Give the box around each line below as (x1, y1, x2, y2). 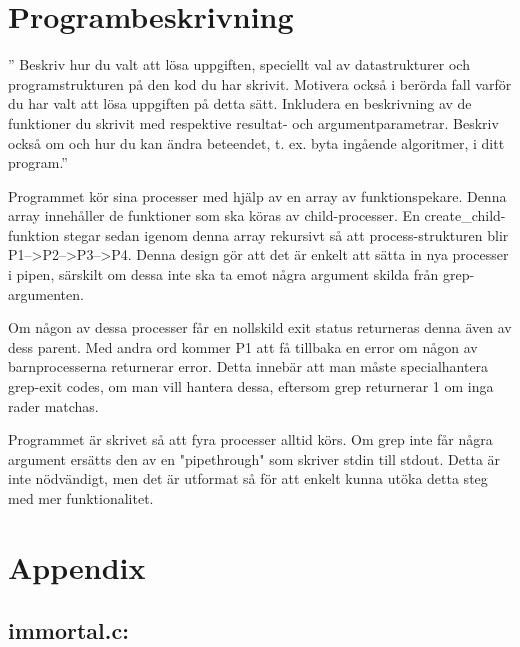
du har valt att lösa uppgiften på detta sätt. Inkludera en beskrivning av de (8, 93, 472, 114)
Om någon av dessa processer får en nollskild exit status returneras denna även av (8, 317, 512, 338)
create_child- (424, 205, 506, 226)
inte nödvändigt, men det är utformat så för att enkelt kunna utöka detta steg (8, 468, 488, 489)
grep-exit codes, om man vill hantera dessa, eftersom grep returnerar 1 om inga (8, 376, 494, 397)
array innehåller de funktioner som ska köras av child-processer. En (8, 205, 420, 226)
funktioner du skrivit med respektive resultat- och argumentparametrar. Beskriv (8, 112, 499, 133)
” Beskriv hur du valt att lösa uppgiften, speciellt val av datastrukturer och (8, 54, 470, 75)
